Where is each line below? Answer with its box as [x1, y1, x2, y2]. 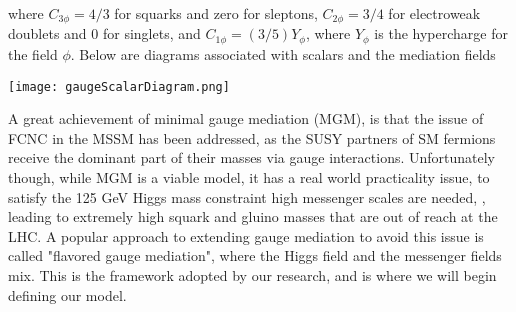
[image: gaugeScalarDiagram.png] [8, 79, 230, 94]
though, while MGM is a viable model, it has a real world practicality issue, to [8, 166, 490, 187]
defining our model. [8, 284, 127, 305]
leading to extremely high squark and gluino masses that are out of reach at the [8, 206, 498, 227]
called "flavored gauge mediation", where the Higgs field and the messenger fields [8, 245, 502, 266]
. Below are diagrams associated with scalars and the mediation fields [70, 43, 496, 64]
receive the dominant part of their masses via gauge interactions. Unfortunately [8, 147, 496, 168]
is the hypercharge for [374, 23, 508, 44]
